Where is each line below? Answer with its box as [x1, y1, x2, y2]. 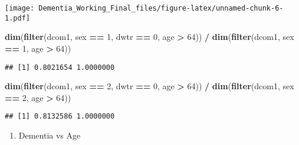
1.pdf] [5, 14, 30, 22]
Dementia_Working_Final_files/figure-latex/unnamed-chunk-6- [38, 4, 284, 12]
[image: [5, 4, 35, 12]
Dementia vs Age [18, 129, 81, 141]
